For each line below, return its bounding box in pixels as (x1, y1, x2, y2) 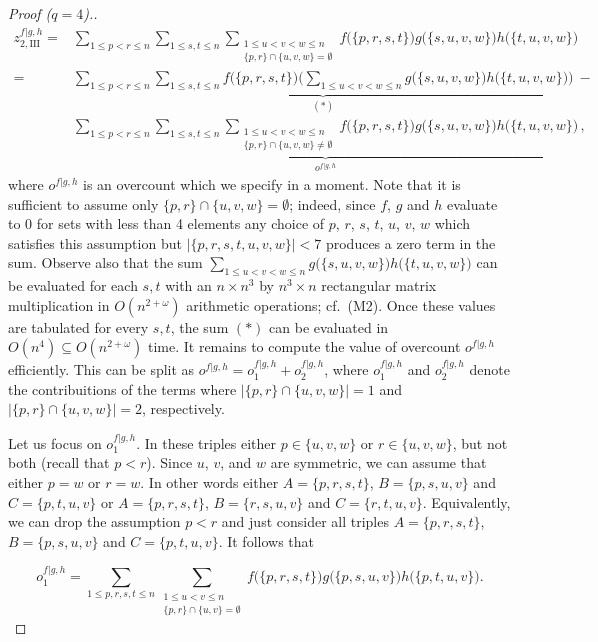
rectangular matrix (321, 275, 437, 296)
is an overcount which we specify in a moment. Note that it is (83, 173, 461, 194)
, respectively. (141, 398, 225, 419)
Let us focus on (8, 432, 102, 453)
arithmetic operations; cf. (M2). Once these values (186, 294, 496, 315)
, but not (452, 432, 508, 453)
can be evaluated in (269, 316, 389, 337)
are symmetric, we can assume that (270, 452, 487, 473)
